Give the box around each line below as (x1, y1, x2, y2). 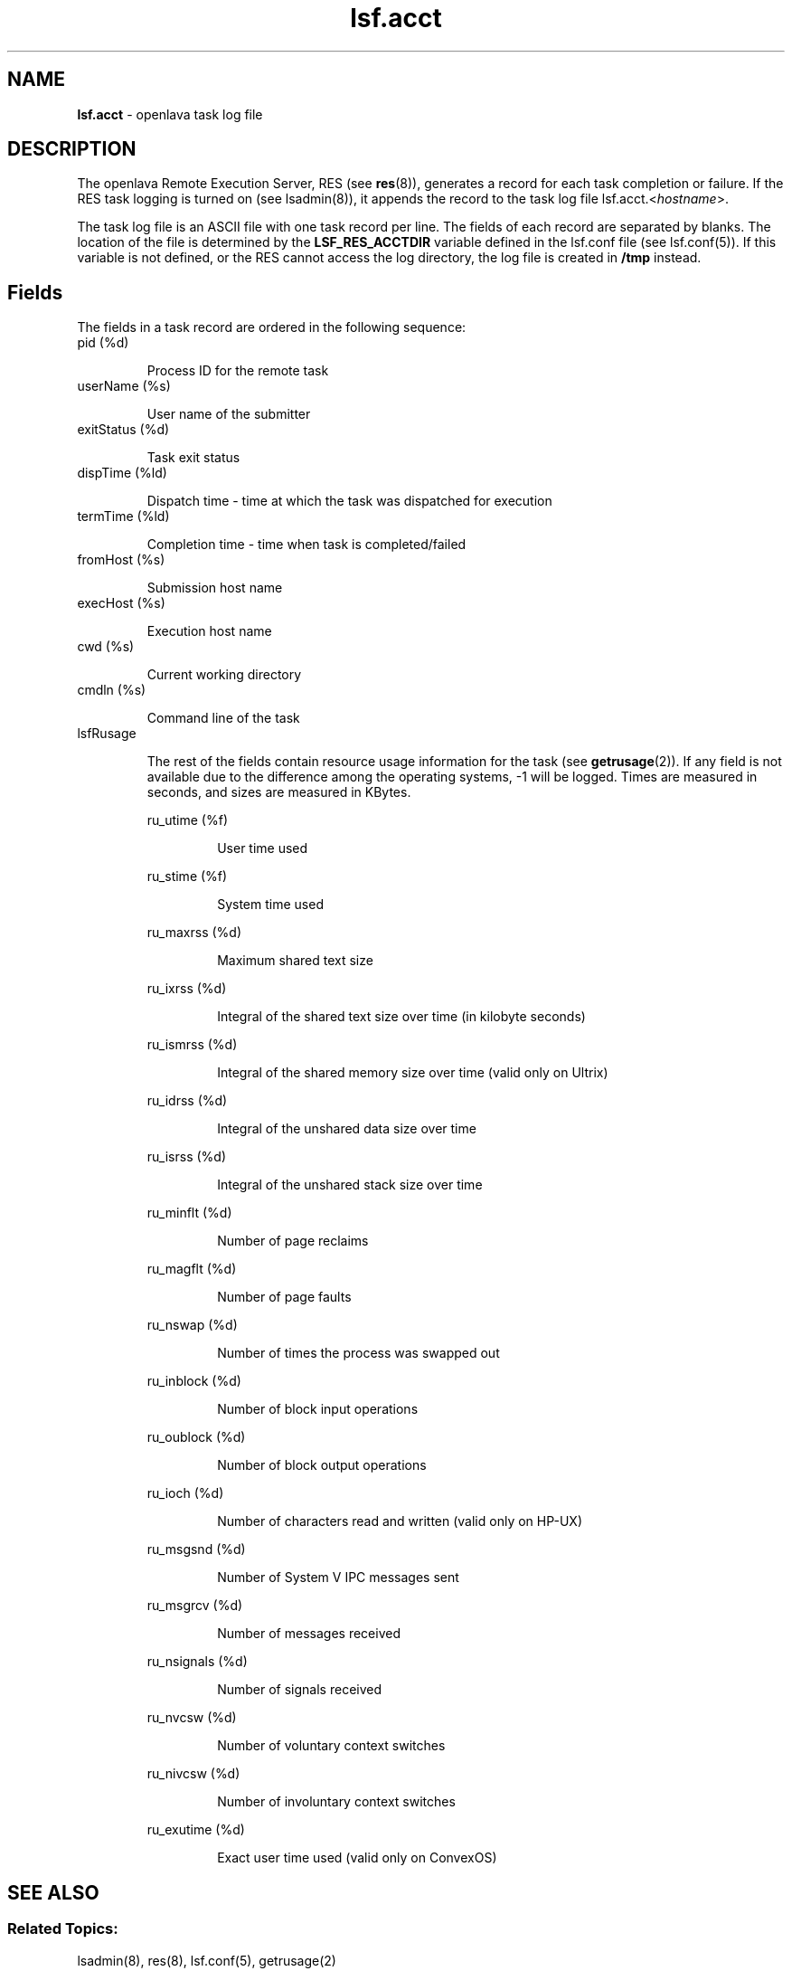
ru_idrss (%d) (146, 1093, 228, 1109)
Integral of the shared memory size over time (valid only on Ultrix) (217, 1065, 608, 1081)
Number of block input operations (217, 1401, 419, 1417)
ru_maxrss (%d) (146, 924, 242, 941)
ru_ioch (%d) (146, 1485, 224, 1502)
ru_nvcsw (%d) (146, 1710, 237, 1726)
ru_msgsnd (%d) (146, 1541, 246, 1558)
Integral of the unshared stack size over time (217, 1177, 483, 1193)
